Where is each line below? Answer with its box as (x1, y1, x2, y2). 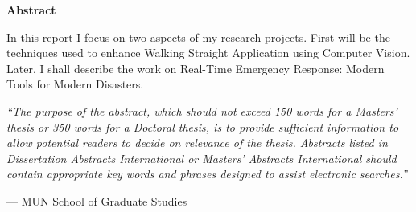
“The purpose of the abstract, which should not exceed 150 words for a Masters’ (6, 102, 397, 119)
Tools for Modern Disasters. (6, 75, 144, 92)
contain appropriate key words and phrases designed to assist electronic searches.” (6, 165, 407, 182)
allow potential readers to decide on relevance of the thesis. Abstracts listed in (6, 134, 388, 151)
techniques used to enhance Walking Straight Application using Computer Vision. (6, 44, 410, 61)
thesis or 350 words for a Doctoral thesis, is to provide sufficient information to (6, 118, 399, 135)
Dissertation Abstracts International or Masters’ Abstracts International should (6, 149, 397, 166)
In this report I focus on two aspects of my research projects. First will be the (6, 28, 390, 45)
